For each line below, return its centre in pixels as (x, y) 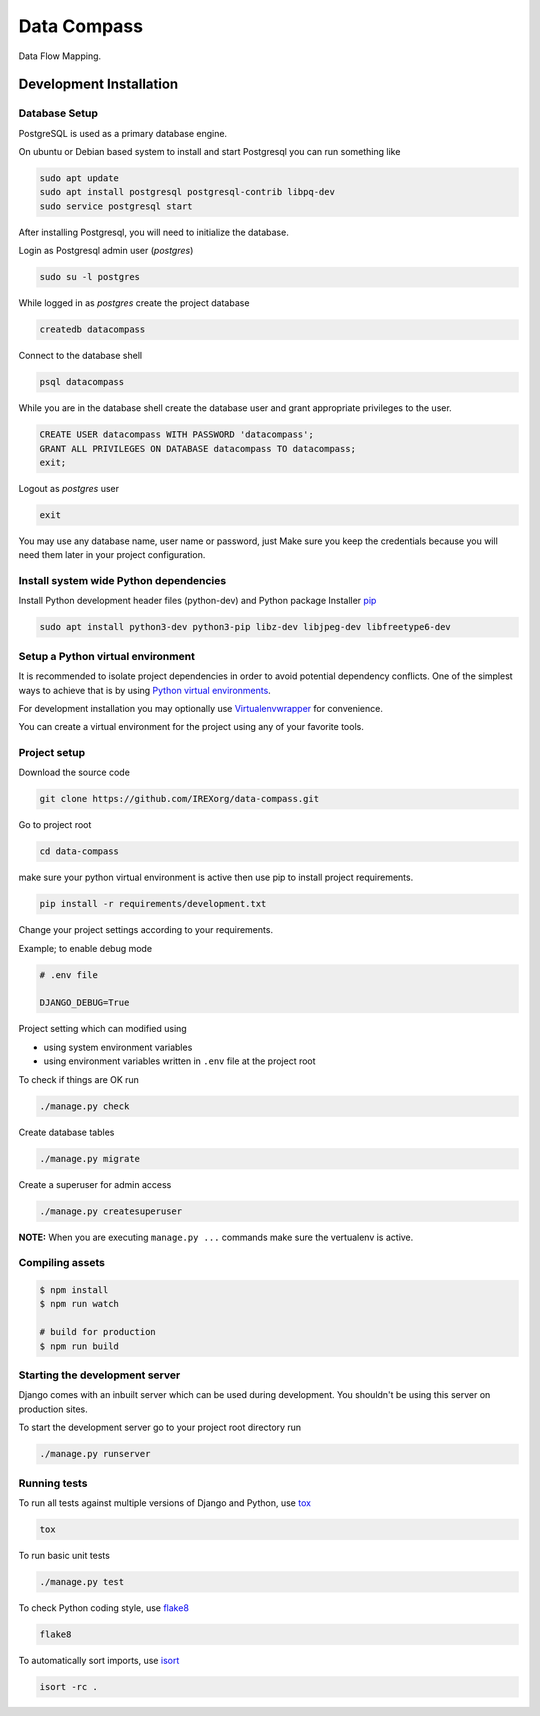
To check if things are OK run (79, 1079)
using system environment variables (118, 1047)
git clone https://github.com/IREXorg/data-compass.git (179, 799)
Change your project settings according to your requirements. (146, 930)
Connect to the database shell (80, 356)
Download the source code (74, 772)
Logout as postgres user (69, 488)
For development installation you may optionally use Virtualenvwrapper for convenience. (201, 708)
